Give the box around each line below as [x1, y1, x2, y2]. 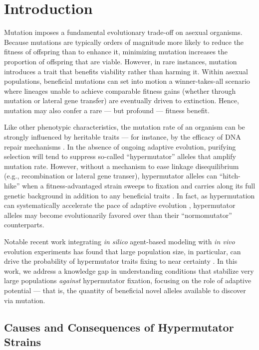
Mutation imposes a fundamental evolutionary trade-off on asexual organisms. [4, 27, 243, 37]
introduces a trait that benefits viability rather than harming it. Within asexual [4, 66, 248, 76]
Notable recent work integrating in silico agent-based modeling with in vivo [4, 236, 235, 246]
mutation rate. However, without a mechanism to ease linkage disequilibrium [4, 161, 239, 171]
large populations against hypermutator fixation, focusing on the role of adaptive [4, 275, 252, 286]
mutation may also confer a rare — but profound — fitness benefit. [4, 105, 210, 115]
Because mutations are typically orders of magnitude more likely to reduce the [4, 36, 244, 47]
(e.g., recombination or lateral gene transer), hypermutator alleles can [4, 171, 218, 181]
